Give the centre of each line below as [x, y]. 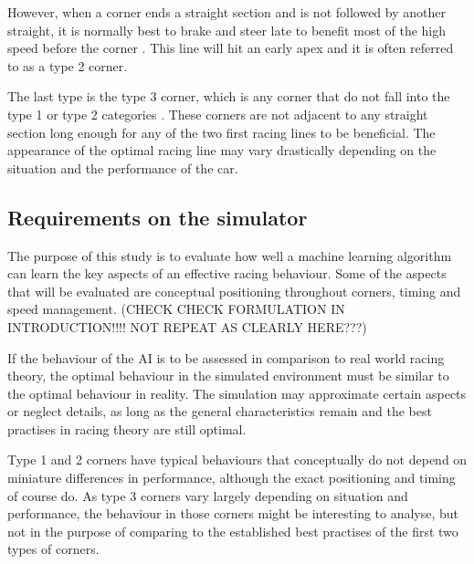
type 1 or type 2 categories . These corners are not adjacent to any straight [218, 114]
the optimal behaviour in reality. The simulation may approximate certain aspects [237, 393]
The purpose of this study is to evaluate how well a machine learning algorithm [230, 255]
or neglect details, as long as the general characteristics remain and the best [220, 411]
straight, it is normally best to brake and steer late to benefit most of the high [227, 30]
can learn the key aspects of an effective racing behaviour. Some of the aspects [227, 273]
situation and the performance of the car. [123, 167]
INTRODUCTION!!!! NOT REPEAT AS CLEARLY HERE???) [187, 326]
